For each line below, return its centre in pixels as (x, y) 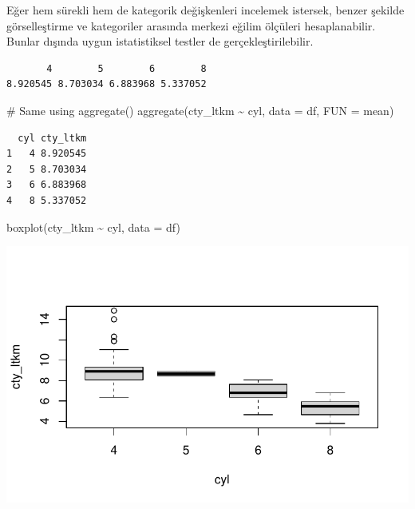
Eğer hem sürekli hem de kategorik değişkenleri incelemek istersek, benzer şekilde (206, 10)
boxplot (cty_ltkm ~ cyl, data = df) (93, 227)
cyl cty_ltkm (52, 138)
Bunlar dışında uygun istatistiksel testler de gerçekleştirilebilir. (160, 41)
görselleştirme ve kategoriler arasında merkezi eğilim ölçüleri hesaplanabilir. (191, 25)
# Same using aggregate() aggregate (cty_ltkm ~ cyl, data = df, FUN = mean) (200, 110)
